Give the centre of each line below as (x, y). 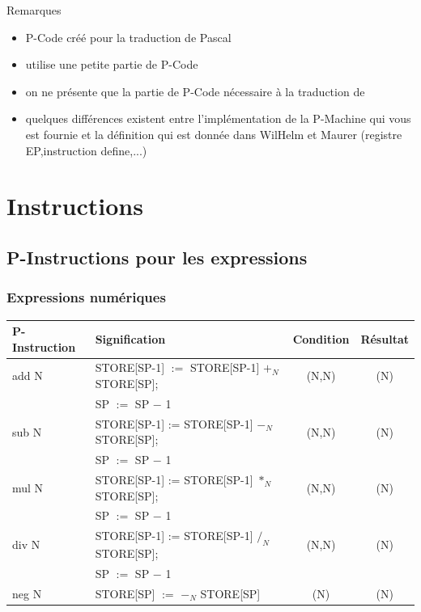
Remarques (34, 10)
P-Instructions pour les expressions (157, 257)
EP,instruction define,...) (86, 150)
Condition (321, 338)
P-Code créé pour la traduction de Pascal (128, 37)
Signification (130, 338)
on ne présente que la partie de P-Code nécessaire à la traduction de (195, 91)
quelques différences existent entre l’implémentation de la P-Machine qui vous (218, 118)
